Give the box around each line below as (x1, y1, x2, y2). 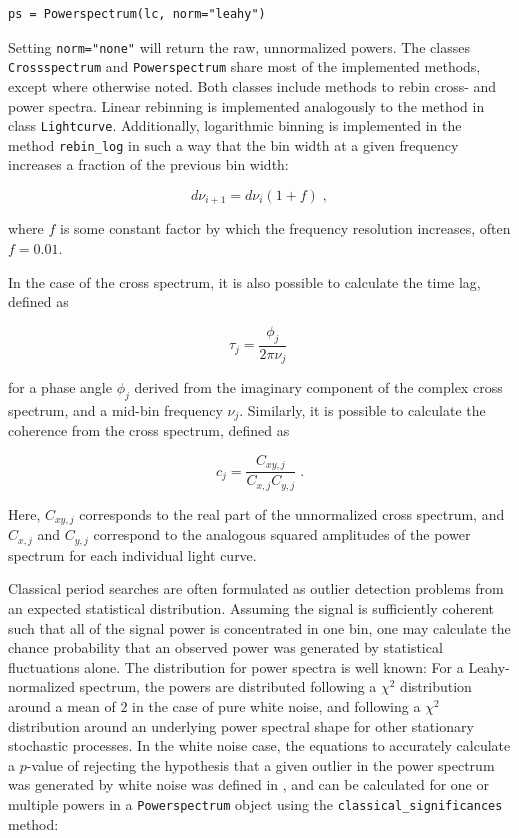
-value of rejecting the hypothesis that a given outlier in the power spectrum (26, 754, 495, 775)
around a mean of (8, 695, 116, 716)
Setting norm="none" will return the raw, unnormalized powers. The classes (8, 36, 470, 57)
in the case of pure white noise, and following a (132, 695, 421, 716)
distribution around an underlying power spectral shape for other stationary (8, 715, 474, 736)
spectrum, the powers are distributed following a (79, 676, 377, 697)
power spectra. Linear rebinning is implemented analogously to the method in (8, 95, 485, 116)
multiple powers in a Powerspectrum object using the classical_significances (8, 793, 503, 814)
